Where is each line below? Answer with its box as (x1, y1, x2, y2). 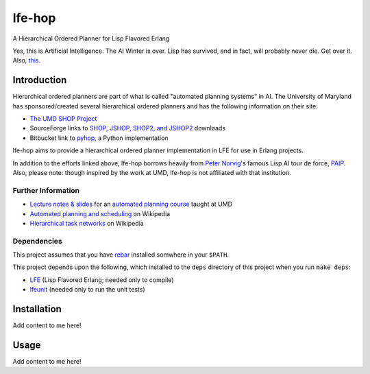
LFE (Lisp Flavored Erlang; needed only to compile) (29, 275, 174, 284)
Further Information (12, 185, 80, 195)
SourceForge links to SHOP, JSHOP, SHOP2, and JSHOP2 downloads (29, 124, 226, 132)
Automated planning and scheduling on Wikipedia (29, 209, 171, 218)
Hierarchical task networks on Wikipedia (29, 219, 144, 227)
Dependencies (12, 236, 63, 246)
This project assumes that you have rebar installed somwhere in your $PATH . (12, 250, 230, 259)
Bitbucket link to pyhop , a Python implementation (29, 134, 169, 142)
